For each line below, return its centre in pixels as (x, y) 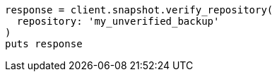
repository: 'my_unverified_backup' (118, 21)
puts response (44, 44)
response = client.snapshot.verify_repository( (139, 10)
